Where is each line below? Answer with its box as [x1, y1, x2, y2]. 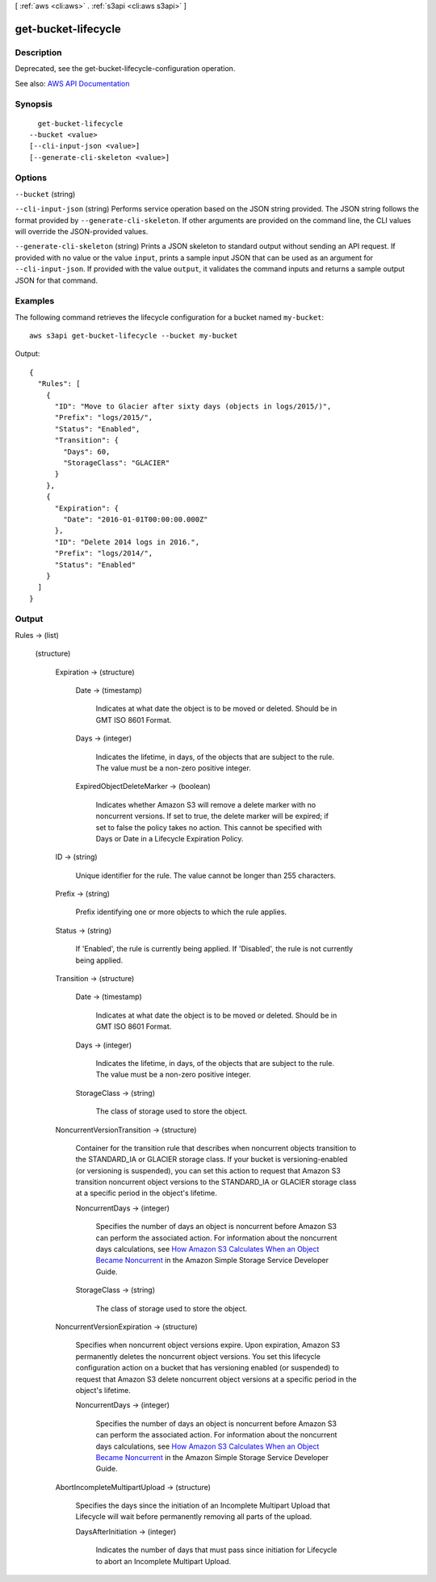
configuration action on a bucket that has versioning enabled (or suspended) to [75, 1363, 339, 1373]
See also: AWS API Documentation [15, 78, 130, 88]
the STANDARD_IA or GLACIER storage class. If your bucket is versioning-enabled [75, 1155, 348, 1164]
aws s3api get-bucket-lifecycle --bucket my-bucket [29, 331, 238, 341]
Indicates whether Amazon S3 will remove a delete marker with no [95, 799, 317, 809]
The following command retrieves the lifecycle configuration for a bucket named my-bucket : [15, 312, 325, 322]
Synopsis [15, 99, 52, 110]
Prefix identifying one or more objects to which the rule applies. [75, 907, 287, 917]
